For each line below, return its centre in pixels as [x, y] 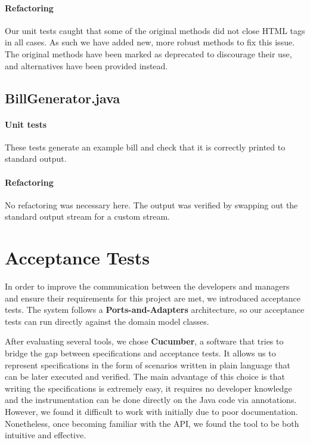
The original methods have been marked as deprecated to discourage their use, [148, 53]
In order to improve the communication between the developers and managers [147, 286]
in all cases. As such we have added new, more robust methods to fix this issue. [150, 42]
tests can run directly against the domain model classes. [107, 321]
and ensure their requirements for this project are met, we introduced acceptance [153, 298]
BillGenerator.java [63, 98]
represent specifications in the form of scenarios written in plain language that [148, 364]
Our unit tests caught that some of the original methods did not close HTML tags [155, 30]
